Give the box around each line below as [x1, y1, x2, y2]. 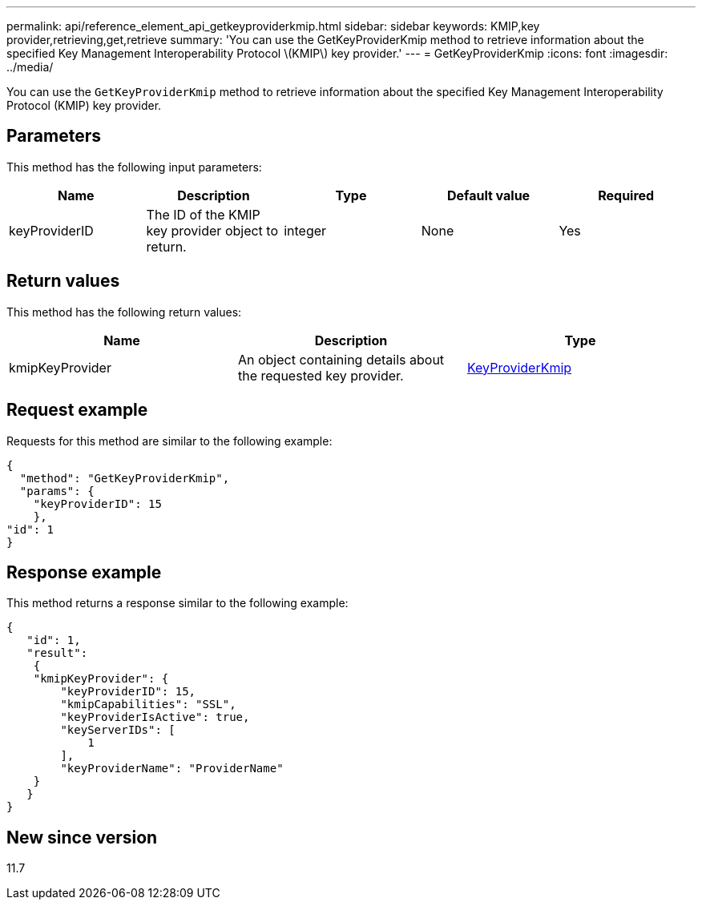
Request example [6, 400, 148, 421]
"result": [26, 646, 88, 660]
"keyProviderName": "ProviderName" [60, 762, 284, 775]
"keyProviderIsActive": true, [60, 711, 250, 724]
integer [284, 222, 327, 239]
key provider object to [146, 222, 279, 239]
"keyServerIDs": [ [60, 723, 175, 737]
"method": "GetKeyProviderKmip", [19, 471, 230, 485]
